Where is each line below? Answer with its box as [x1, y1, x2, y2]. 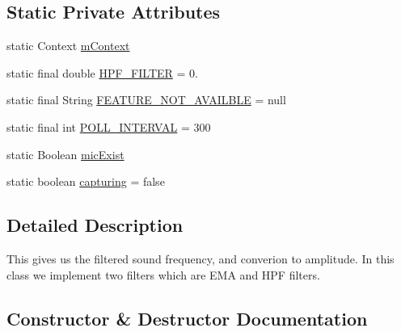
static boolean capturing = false [6, 173, 165, 190]
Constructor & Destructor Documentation [6, 305, 368, 330]
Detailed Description [6, 212, 184, 237]
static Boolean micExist [6, 145, 125, 162]
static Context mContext [6, 37, 130, 54]
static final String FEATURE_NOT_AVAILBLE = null [6, 91, 286, 108]
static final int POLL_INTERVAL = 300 [6, 118, 211, 135]
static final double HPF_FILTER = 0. [6, 64, 198, 81]
